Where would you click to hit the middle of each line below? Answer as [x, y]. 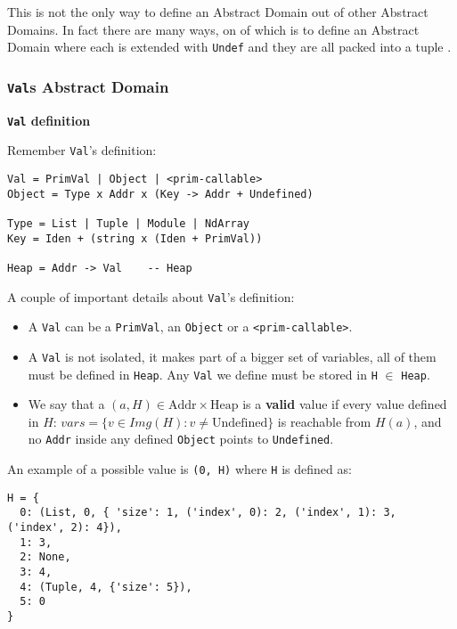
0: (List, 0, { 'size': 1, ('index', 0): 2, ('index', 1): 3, [208, 513]
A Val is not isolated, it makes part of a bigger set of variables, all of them [232, 356]
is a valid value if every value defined [345, 404]
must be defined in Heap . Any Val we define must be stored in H [203, 374]
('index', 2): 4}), [65, 527]
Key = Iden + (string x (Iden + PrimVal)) [135, 238]
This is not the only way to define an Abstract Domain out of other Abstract [218, 12]
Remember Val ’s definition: [82, 150]
